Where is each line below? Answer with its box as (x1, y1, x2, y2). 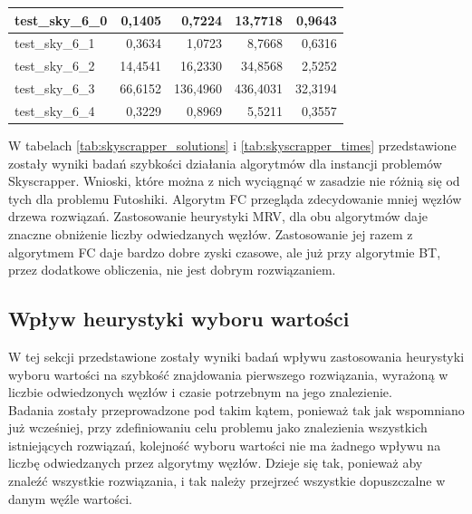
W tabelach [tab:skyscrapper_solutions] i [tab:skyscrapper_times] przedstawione (8, 135, 457, 154)
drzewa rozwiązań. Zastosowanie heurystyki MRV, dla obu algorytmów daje (8, 207, 428, 226)
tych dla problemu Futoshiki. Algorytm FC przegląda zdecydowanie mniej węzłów (8, 189, 462, 208)
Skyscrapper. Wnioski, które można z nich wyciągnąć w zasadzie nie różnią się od (8, 171, 460, 190)
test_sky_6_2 (14, 56, 95, 75)
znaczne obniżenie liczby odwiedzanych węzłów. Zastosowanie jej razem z (8, 224, 413, 243)
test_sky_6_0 (14, 10, 108, 29)
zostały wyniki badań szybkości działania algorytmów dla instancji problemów (8, 153, 442, 172)
